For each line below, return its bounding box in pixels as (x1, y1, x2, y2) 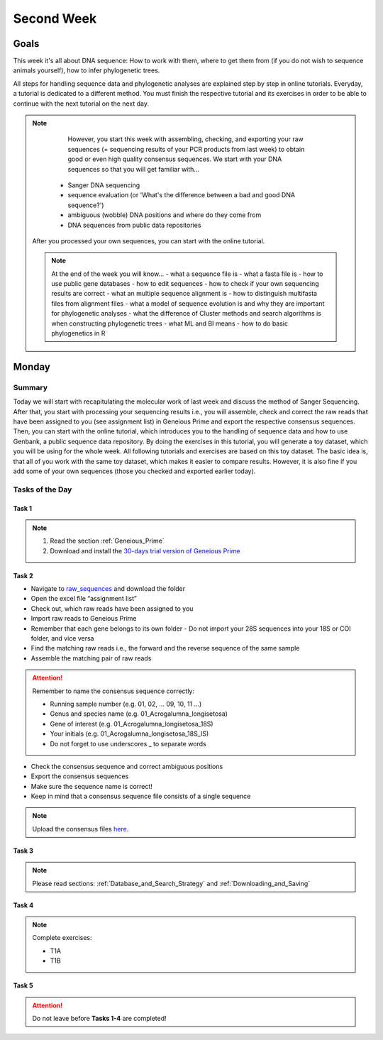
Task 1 (13, 504, 32, 512)
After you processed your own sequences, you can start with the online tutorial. (32, 236, 265, 245)
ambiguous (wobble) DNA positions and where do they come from (67, 211, 262, 219)
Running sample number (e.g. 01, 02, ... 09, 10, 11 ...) (50, 699, 202, 708)
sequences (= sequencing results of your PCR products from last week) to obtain (67, 145, 305, 153)
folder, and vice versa (30, 634, 94, 643)
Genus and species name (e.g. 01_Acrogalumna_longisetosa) (50, 709, 228, 718)
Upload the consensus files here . (32, 824, 129, 833)
